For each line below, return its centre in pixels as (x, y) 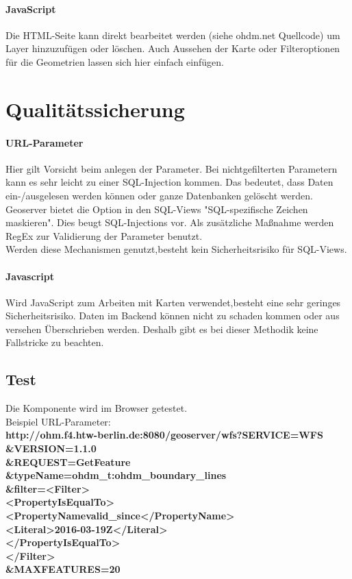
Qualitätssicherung (95, 109)
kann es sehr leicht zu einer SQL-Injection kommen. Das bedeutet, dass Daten (169, 182)
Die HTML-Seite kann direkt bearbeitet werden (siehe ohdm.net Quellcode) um (173, 35)
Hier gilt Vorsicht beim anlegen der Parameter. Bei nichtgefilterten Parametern (172, 168)
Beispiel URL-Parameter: (58, 421)
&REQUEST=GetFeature (68, 461)
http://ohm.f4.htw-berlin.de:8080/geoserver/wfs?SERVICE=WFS (164, 435)
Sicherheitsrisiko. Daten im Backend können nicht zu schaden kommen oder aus (173, 316)
